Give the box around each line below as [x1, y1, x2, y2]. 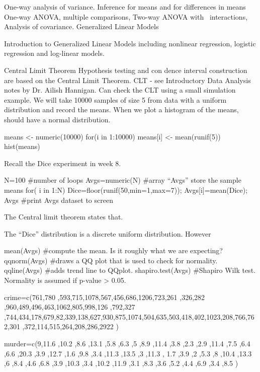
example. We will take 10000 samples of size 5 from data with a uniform [4, 94, 227, 105]
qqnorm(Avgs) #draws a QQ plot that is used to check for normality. [4, 255, 218, 265]
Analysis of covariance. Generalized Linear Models [4, 21, 159, 32]
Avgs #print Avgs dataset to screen [4, 194, 113, 205]
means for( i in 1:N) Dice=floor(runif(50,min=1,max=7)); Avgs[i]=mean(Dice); [4, 184, 248, 195]
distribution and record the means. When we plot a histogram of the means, [4, 104, 239, 115]
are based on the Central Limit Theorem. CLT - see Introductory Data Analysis [4, 75, 251, 85]
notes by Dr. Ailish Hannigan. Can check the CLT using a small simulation [4, 85, 236, 95]
